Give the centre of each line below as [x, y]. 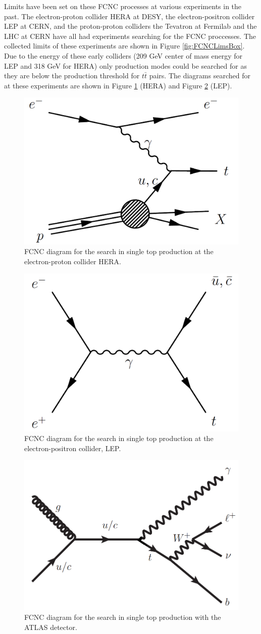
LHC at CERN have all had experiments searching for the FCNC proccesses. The [130, 36]
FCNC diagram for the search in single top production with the [123, 617]
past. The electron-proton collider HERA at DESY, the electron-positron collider [129, 16]
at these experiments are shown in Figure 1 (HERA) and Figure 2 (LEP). [118, 85]
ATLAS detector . [51, 627]
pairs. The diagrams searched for [200, 76]
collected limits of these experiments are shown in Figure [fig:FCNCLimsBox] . [124, 46]
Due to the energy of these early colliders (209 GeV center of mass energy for [123, 55]
